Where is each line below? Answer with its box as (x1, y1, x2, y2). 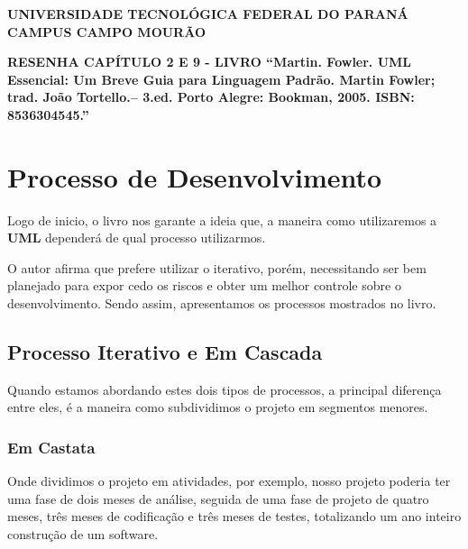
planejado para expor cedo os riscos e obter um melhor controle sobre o (7, 276, 401, 295)
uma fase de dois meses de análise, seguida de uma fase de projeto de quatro (7, 489, 429, 508)
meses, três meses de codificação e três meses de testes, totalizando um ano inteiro (7, 507, 462, 526)
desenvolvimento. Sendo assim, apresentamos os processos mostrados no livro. (7, 294, 436, 313)
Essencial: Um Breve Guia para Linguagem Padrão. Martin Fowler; (7, 69, 436, 88)
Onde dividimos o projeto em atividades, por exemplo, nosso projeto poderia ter (7, 471, 451, 490)
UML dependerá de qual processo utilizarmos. (7, 228, 266, 247)
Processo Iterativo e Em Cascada (7, 338, 323, 366)
